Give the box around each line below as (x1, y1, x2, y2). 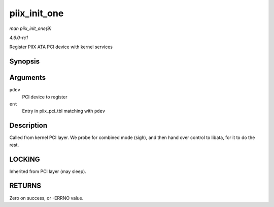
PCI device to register (22, 94, 67, 100)
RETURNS (9, 182, 42, 190)
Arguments (9, 74, 46, 82)
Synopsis (9, 57, 40, 66)
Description (9, 121, 48, 130)
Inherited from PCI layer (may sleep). (9, 168, 86, 175)
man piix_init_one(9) (9, 25, 52, 31)
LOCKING (9, 155, 40, 163)
